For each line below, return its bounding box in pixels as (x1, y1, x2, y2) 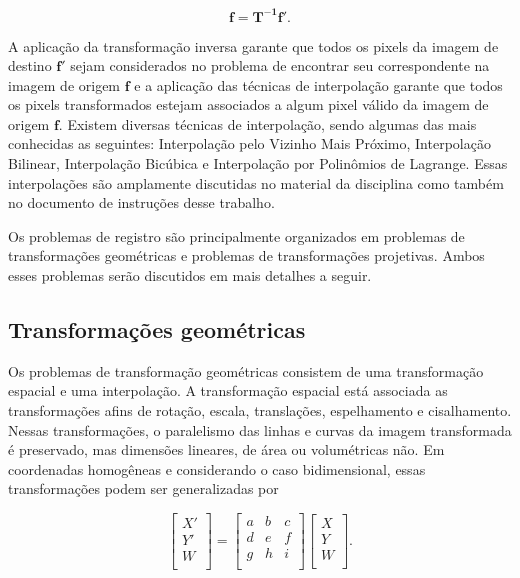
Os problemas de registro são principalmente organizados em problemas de (8, 225, 465, 246)
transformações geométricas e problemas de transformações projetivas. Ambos (8, 245, 485, 266)
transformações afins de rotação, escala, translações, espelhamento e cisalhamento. (8, 400, 512, 421)
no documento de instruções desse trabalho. (8, 192, 275, 213)
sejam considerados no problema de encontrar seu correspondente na (70, 55, 490, 76)
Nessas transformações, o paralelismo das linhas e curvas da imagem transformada (8, 419, 512, 440)
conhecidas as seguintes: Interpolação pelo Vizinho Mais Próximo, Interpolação (8, 133, 491, 154)
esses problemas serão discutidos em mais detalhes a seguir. (8, 265, 372, 286)
